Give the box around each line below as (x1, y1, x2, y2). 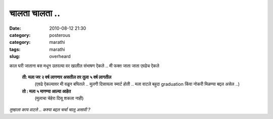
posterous (49, 32, 71, 38)
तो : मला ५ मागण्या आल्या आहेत (22, 88, 71, 94)
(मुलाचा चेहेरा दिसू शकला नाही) (34, 95, 84, 101)
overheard (49, 53, 71, 59)
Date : (9, 25, 21, 31)
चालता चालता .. (9, 8, 61, 19)
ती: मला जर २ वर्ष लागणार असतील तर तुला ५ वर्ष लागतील (22, 74, 112, 80)
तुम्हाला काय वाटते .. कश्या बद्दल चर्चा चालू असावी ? (9, 106, 90, 113)
